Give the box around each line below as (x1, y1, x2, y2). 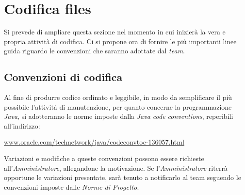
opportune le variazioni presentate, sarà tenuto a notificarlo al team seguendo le (4, 172, 241, 182)
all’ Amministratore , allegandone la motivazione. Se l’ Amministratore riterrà (4, 162, 228, 173)
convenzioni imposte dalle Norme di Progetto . (4, 181, 139, 192)
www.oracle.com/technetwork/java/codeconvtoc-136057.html (4, 137, 184, 147)
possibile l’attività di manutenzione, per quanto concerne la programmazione (4, 101, 232, 112)
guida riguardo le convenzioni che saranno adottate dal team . (4, 46, 185, 56)
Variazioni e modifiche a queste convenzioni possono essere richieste (4, 153, 204, 163)
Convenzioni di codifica (4, 69, 123, 84)
